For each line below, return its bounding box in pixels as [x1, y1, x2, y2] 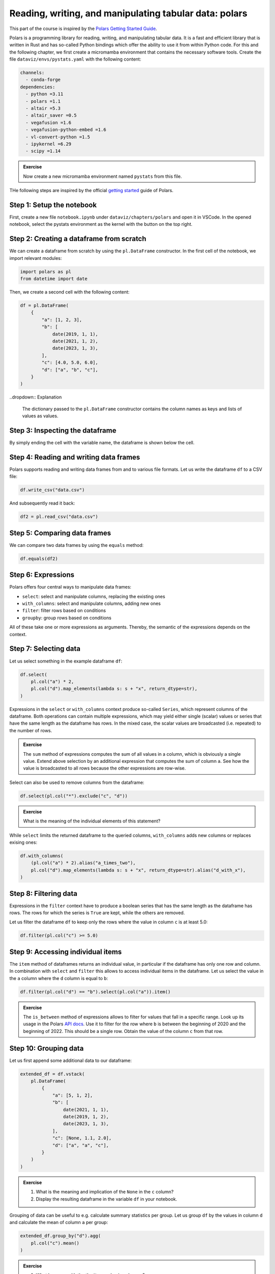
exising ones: [9, 839, 38, 845]
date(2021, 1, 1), [63, 1106, 109, 1112]
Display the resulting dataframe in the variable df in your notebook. [36, 1196, 178, 1202]
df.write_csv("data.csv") [20, 487, 85, 493]
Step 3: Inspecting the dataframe [9, 426, 117, 435]
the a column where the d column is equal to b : [9, 975, 108, 981]
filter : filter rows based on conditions [22, 607, 106, 614]
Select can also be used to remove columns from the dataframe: [9, 779, 145, 785]
